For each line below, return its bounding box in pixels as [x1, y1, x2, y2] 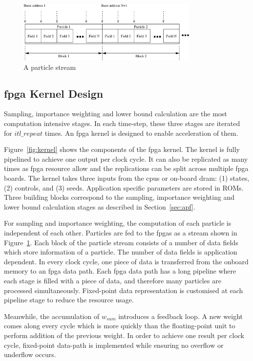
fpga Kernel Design [4, 85, 104, 101]
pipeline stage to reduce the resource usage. [4, 295, 134, 305]
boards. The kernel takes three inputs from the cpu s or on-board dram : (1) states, [4, 173, 250, 183]
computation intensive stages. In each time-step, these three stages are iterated [4, 118, 240, 128]
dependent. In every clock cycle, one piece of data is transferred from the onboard [4, 256, 249, 266]
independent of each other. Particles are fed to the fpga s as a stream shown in [4, 227, 237, 237]
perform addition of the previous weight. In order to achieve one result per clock [4, 330, 244, 340]
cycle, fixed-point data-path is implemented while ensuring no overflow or [4, 340, 224, 350]
